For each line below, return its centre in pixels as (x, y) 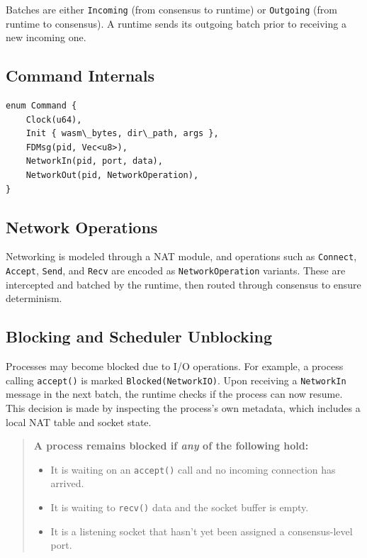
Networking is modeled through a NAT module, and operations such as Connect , (181, 256)
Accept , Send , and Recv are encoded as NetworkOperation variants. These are (176, 270)
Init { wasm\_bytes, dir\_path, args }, (122, 134)
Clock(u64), (54, 119)
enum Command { (41, 106)
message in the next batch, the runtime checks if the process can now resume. (174, 394)
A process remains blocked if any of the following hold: (171, 446)
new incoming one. (46, 37)
